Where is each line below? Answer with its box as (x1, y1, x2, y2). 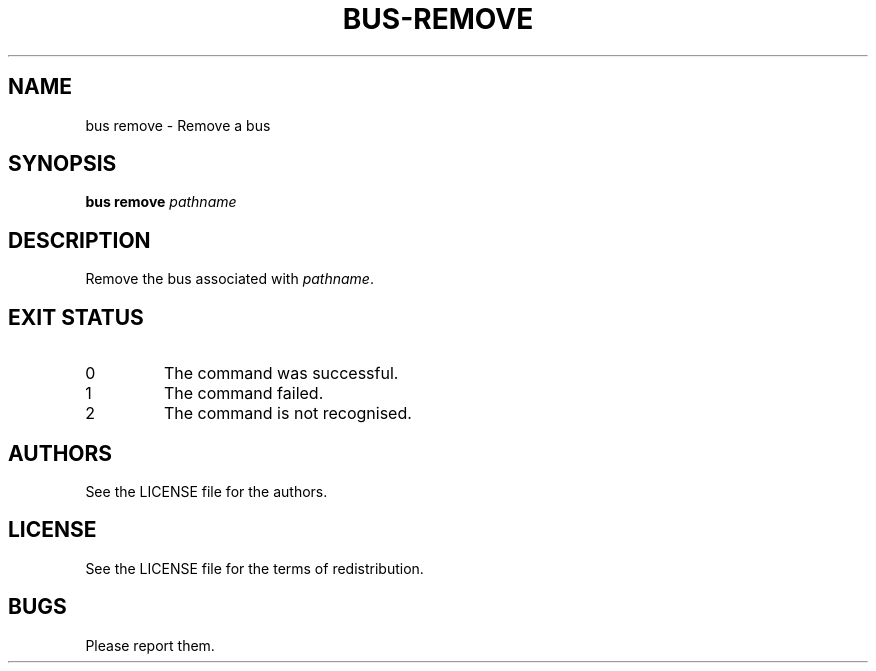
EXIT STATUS (8, 304, 144, 330)
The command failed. (163, 383, 324, 404)
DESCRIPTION (8, 227, 151, 253)
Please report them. (85, 636, 215, 654)
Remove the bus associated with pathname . (85, 270, 374, 288)
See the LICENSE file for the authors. (85, 482, 328, 500)
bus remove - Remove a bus (85, 116, 271, 134)
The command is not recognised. (163, 403, 412, 424)
